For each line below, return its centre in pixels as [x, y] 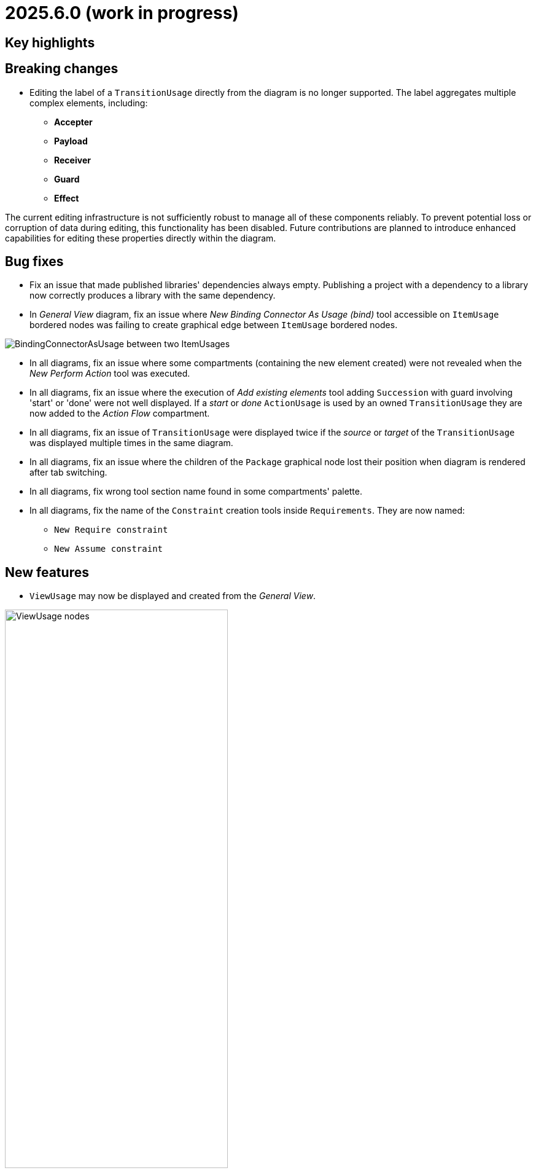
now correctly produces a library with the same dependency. [153, 296]
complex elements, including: [89, 103]
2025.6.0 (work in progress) [122, 13]
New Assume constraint [109, 549]
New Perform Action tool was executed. [110, 374]
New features [47, 572]
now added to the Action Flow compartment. [120, 414]
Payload [71, 141]
